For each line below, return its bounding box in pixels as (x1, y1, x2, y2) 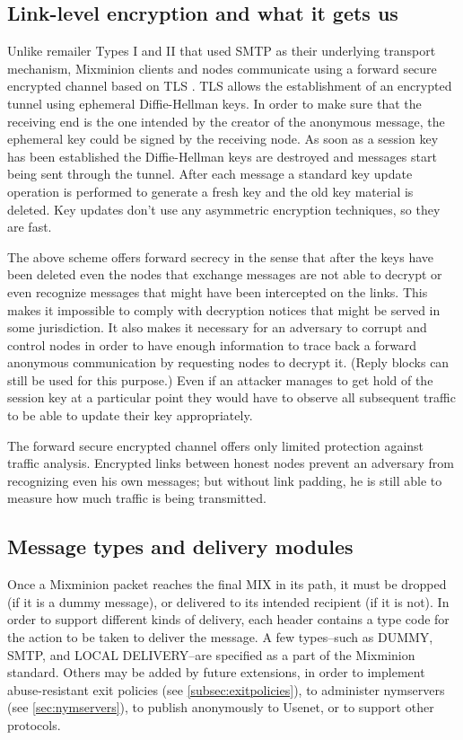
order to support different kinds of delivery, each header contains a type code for (7, 610, 450, 629)
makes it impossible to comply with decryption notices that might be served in (7, 300, 441, 319)
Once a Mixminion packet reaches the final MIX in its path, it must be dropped (7, 575, 447, 594)
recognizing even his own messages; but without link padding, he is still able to (7, 471, 442, 489)
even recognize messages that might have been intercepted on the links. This (7, 282, 428, 301)
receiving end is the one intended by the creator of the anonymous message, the (7, 111, 445, 130)
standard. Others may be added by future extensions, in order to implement (7, 663, 425, 682)
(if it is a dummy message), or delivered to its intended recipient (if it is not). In (7, 592, 450, 611)
